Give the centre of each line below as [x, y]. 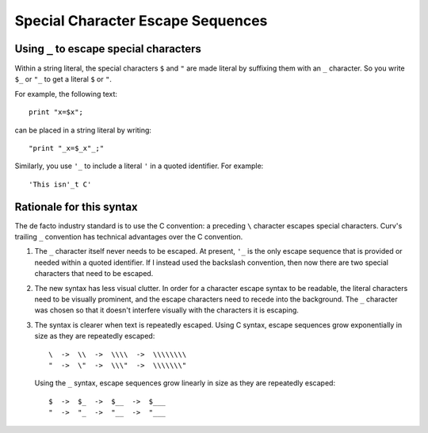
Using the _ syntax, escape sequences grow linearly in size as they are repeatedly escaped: [185, 383]
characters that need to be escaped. [94, 274]
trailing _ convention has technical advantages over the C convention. [129, 237]
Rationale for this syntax [76, 207]
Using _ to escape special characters [108, 49]
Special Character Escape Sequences [141, 21]
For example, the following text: [66, 94]
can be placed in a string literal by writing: [83, 130]
